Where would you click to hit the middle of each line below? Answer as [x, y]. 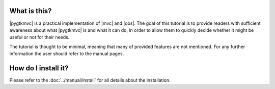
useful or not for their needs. [39, 37]
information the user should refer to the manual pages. [67, 54]
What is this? [31, 11]
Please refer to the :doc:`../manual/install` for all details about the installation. [90, 80]
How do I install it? [39, 68]
